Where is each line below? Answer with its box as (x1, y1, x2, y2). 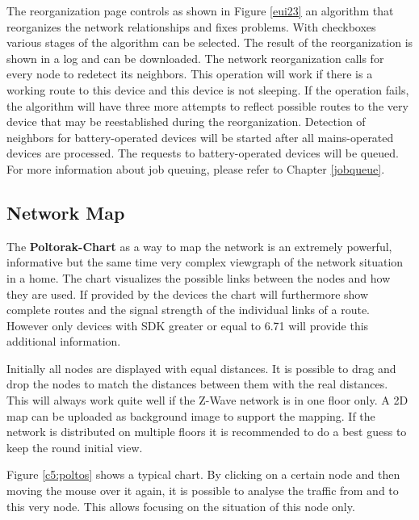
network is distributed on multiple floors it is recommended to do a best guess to (6, 423, 407, 440)
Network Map (6, 199, 125, 224)
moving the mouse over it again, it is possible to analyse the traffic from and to (6, 482, 399, 499)
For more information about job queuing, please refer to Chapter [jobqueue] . (6, 160, 385, 177)
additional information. (6, 333, 121, 350)
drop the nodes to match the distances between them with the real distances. (6, 375, 388, 392)
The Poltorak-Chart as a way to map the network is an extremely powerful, (6, 237, 392, 254)
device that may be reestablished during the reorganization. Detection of (6, 113, 366, 130)
